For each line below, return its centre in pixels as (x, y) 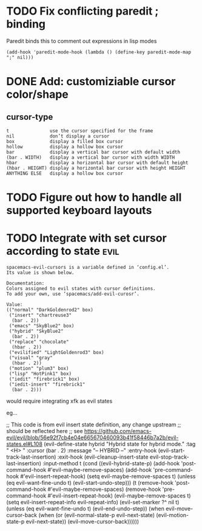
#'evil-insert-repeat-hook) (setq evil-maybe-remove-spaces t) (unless (108, 476)
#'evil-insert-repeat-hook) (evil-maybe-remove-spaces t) (119, 496)
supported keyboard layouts (79, 210)
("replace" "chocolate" (39, 342)
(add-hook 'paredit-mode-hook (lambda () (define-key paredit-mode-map (99, 52)
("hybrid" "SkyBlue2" (36, 331)
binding (26, 24)
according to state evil (63, 251)
